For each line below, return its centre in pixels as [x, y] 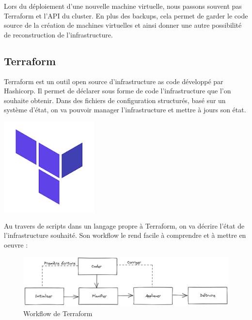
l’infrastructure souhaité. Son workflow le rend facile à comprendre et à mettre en [125, 235]
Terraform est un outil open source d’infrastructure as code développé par [114, 81]
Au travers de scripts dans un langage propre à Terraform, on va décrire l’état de [124, 225]
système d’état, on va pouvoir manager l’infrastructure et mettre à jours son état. [125, 110]
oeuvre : [16, 244]
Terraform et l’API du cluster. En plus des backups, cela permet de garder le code [126, 15]
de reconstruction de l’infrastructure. [58, 34]
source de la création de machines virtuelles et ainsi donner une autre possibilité [123, 25]
